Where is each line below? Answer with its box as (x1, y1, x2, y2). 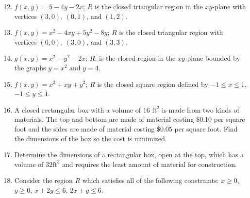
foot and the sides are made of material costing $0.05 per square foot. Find (14, 123, 238, 133)
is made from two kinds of (162, 104, 239, 115)
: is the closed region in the (95, 53, 176, 63)
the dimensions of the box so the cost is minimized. (14, 133, 167, 143)
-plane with (212, 1, 246, 11)
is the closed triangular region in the (94, 1, 203, 11)
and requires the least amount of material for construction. (62, 159, 237, 169)
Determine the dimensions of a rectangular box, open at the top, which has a (14, 149, 244, 160)
